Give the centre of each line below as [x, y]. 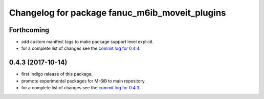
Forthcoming [29, 30]
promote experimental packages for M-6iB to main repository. [84, 81]
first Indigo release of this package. [57, 74]
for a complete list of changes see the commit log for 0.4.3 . [81, 88]
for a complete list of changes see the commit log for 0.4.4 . [81, 48]
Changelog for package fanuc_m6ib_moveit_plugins [118, 13]
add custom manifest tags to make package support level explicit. [88, 42]
